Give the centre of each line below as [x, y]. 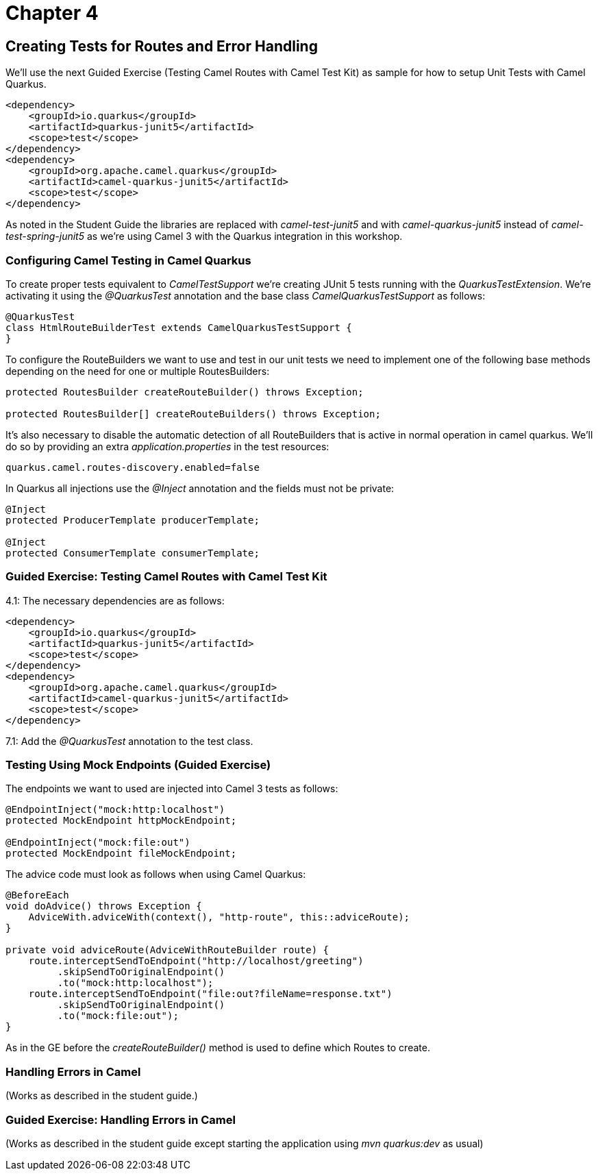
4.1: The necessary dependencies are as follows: [115, 600]
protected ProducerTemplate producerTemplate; [133, 520]
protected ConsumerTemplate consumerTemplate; [133, 553]
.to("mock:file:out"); [118, 1016]
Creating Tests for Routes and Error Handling [162, 46]
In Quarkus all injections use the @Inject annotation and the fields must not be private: [200, 488]
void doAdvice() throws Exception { [104, 906]
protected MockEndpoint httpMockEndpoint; [121, 821]
